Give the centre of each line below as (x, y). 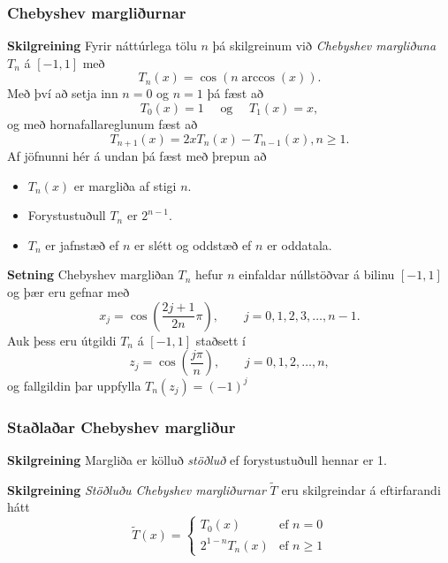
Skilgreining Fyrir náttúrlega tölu (102, 46)
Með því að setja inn (63, 93)
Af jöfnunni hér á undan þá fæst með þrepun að (137, 156)
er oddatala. (300, 244)
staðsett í (220, 340)
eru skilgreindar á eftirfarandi (361, 489)
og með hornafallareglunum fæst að (103, 124)
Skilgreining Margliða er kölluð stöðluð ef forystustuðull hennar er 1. (197, 459)
